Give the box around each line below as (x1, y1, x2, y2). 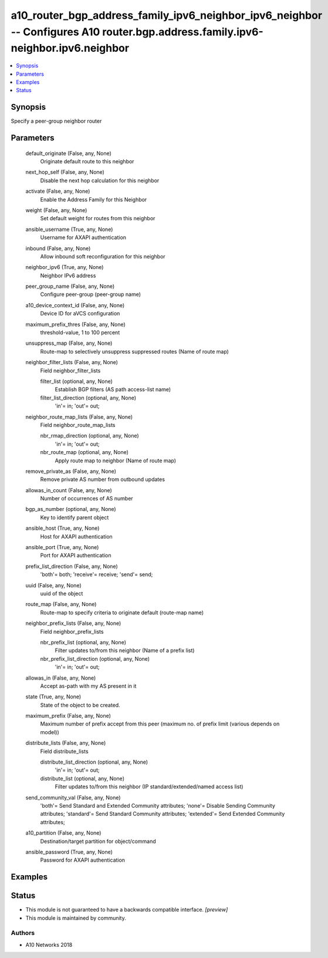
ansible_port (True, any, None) (25, 544, 99, 551)
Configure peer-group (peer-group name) (40, 291, 141, 298)
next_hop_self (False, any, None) (25, 169, 105, 176)
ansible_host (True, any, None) (25, 525, 100, 532)
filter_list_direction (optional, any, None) (40, 394, 137, 401)
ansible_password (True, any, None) (25, 848, 113, 855)
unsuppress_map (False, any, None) (25, 339, 113, 347)
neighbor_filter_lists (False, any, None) (25, 359, 119, 366)
